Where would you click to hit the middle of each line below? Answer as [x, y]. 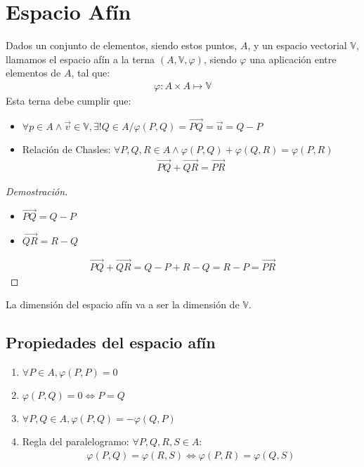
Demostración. [37, 191]
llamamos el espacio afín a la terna [80, 59]
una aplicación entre [293, 59]
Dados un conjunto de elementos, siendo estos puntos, [122, 45]
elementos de [33, 73]
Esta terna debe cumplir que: [69, 100]
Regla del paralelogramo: [76, 441]
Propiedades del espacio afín [111, 342]
